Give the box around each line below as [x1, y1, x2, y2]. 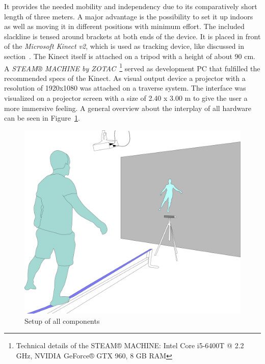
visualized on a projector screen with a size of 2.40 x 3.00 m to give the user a [4, 93, 248, 103]
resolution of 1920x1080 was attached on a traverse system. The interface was [4, 82, 246, 93]
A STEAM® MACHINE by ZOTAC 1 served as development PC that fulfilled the [4, 61, 260, 73]
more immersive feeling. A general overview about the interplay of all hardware [4, 102, 251, 113]
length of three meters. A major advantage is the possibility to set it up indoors [4, 11, 253, 21]
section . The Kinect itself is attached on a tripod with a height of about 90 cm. [4, 50, 255, 61]
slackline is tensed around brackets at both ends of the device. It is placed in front [4, 31, 261, 41]
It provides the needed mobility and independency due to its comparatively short [4, 1, 257, 11]
